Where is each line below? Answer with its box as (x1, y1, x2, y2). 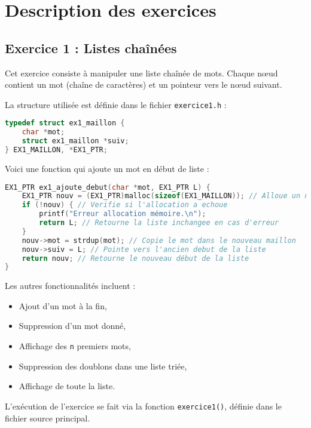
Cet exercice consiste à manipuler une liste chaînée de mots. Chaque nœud (5, 66, 278, 79)
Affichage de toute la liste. (19, 380, 115, 392)
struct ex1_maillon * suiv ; (22, 137, 129, 146)
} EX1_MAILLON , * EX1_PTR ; (5, 146, 108, 155)
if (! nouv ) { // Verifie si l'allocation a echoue (22, 201, 228, 210)
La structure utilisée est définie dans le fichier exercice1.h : (5, 98, 227, 110)
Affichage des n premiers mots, (19, 340, 131, 352)
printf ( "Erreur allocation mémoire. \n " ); (39, 210, 206, 218)
